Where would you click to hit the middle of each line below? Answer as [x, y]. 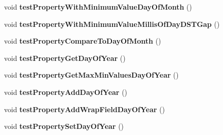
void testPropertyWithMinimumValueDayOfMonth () [98, 7]
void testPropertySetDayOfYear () [64, 126]
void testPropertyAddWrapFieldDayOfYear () [85, 109]
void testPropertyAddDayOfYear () [66, 92]
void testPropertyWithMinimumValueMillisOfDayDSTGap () [112, 24]
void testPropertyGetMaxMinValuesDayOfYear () [91, 75]
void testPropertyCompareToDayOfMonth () [83, 41]
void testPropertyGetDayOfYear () [65, 58]
